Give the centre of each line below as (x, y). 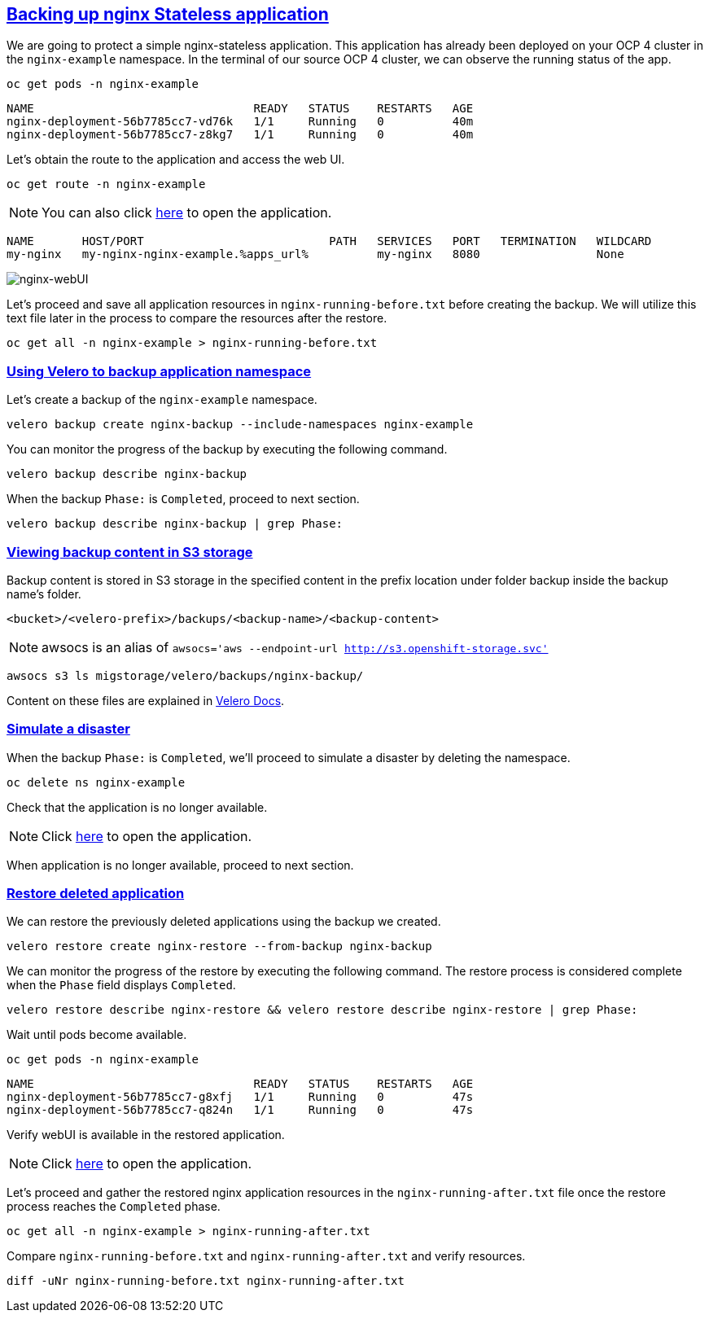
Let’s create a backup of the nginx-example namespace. (162, 400)
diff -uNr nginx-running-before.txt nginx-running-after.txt (206, 1281)
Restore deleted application (96, 894)
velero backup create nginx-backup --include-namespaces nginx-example (240, 425)
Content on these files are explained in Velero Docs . (146, 700)
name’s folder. (44, 594)
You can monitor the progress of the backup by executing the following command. (227, 449)
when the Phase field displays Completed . (121, 985)
